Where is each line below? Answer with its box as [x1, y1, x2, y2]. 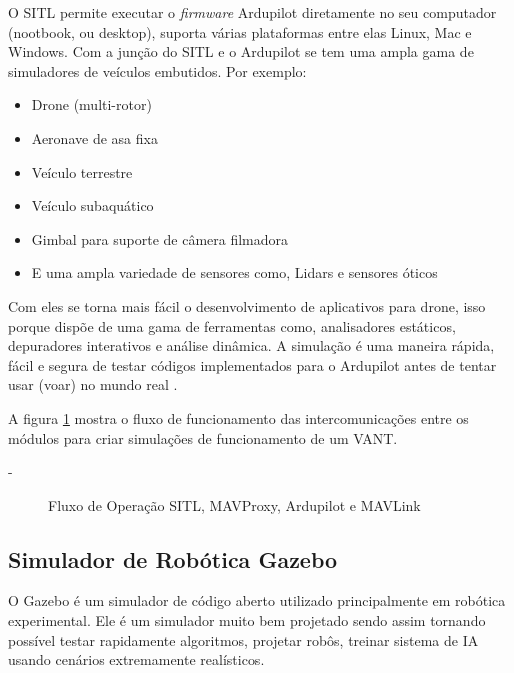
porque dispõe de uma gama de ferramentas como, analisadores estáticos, [8, 315, 456, 336]
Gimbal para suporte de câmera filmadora [31, 228, 289, 249]
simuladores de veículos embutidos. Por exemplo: [8, 60, 307, 81]
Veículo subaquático [31, 195, 154, 216]
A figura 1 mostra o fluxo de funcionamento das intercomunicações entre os [8, 407, 469, 428]
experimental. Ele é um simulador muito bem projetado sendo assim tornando [8, 610, 486, 631]
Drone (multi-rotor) [31, 94, 152, 115]
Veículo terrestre [31, 161, 133, 182]
